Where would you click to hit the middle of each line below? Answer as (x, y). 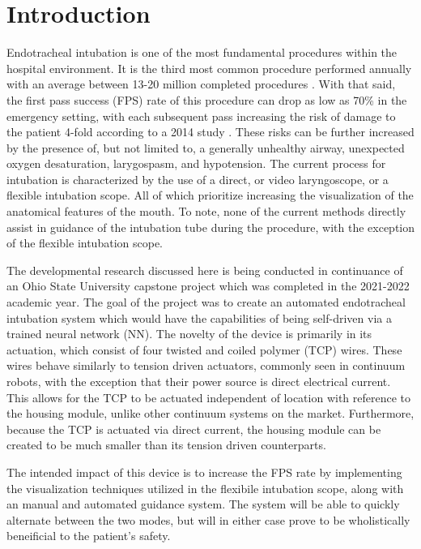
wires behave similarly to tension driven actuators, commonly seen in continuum (206, 365)
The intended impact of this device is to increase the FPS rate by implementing (204, 472)
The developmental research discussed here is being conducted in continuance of (205, 270)
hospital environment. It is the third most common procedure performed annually (209, 68)
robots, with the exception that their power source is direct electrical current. (199, 381)
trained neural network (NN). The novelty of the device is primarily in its (189, 334)
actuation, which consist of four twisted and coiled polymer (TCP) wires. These (204, 349)
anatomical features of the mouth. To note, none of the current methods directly (206, 211)
